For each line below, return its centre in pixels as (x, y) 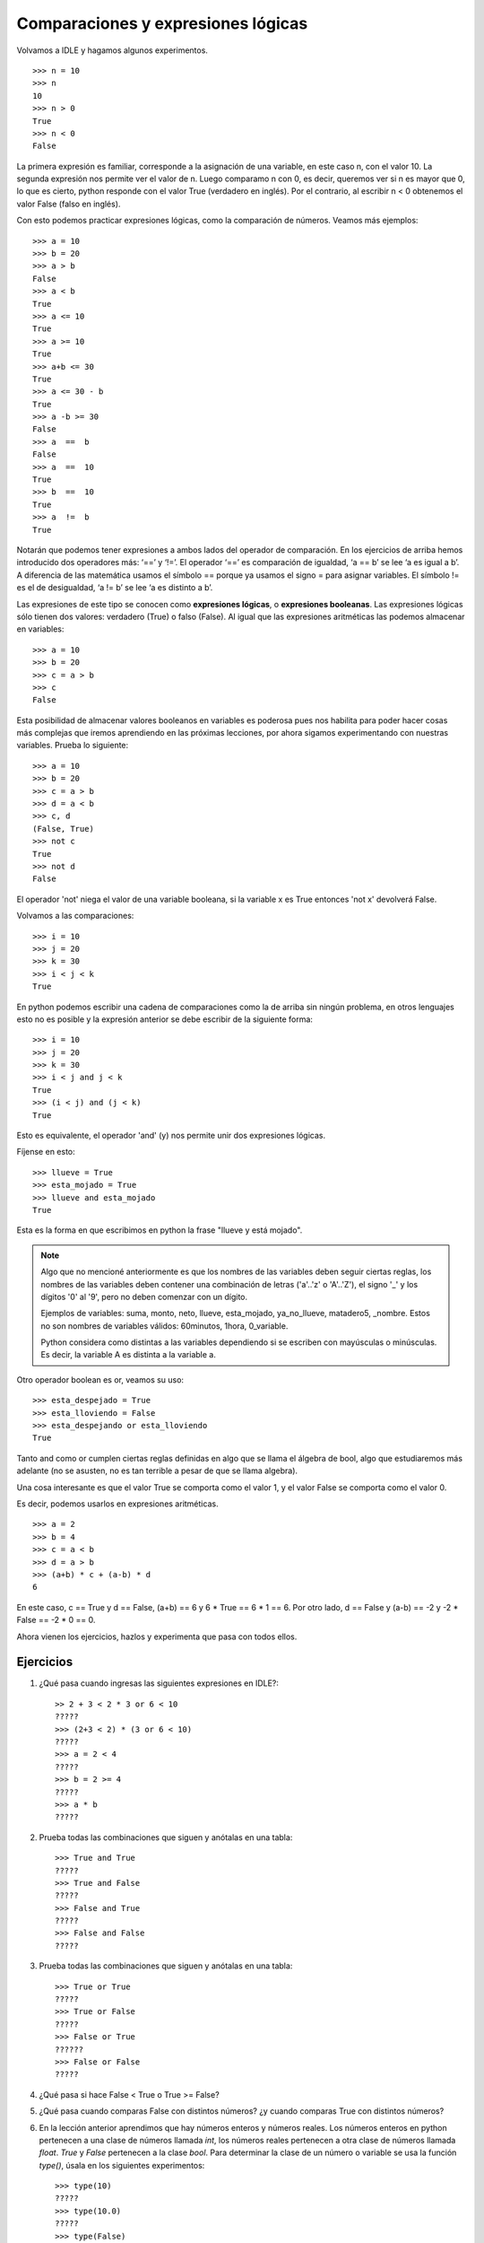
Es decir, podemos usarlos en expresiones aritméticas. (117, 1504)
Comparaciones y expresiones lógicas (162, 23)
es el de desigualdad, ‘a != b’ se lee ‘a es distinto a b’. (115, 588)
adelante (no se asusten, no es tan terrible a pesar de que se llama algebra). (157, 1471)
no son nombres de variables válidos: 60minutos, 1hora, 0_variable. (164, 1326)
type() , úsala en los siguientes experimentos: (122, 2165)
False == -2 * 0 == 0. (56, 1620)
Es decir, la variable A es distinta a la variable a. (129, 1355)
